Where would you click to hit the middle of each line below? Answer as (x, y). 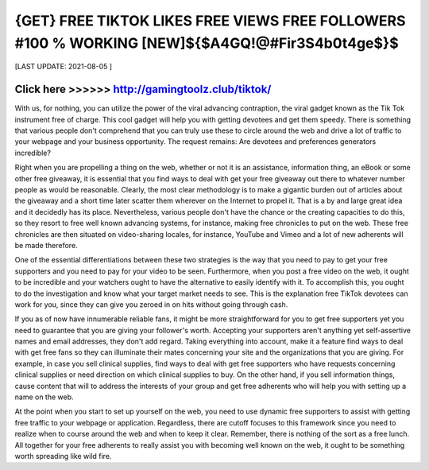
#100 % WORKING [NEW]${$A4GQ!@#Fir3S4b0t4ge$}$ (207, 43)
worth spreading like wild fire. (63, 456)
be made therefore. (46, 245)
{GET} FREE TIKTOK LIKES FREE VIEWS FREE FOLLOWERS (210, 21)
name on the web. (44, 397)
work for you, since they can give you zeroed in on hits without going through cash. (151, 304)
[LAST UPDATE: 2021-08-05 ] (64, 67)
